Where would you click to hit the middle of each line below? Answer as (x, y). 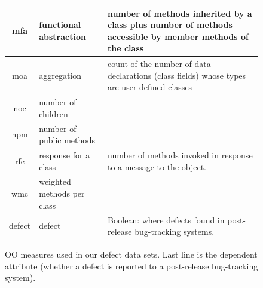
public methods (67, 140)
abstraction (62, 36)
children (53, 113)
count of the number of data (159, 64)
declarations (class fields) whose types (177, 75)
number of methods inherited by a (180, 13)
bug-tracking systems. (175, 232)
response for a (65, 155)
